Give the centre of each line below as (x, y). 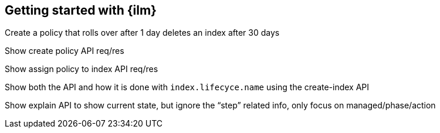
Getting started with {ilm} (81, 10)
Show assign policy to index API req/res (82, 69)
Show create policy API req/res (65, 51)
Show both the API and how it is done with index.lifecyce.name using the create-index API (187, 87)
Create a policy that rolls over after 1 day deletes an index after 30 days (142, 33)
